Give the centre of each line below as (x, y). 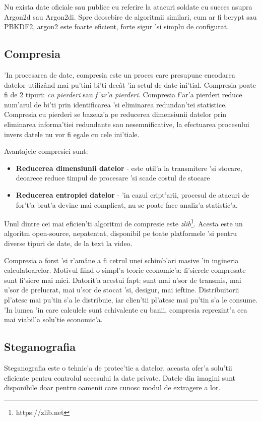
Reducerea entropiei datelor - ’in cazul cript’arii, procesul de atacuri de (133, 194)
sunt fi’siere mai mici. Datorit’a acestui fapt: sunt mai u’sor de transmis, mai (123, 280)
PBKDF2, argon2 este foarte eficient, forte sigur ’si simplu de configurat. (117, 26)
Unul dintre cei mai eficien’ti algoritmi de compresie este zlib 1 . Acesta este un (123, 223)
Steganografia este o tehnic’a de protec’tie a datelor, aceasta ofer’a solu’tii (118, 367)
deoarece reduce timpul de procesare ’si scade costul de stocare (113, 178)
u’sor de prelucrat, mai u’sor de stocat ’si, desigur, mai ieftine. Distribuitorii (122, 290)
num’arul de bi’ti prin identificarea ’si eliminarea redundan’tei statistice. (116, 104)
